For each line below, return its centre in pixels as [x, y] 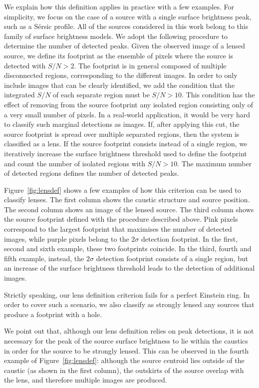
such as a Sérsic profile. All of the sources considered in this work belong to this [126, 26]
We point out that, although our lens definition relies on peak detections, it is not [129, 331]
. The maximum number [215, 163]
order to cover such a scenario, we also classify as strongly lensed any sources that [129, 304]
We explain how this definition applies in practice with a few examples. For [119, 6]
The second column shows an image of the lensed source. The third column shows [129, 209]
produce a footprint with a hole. [53, 314]
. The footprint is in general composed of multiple [150, 65]
